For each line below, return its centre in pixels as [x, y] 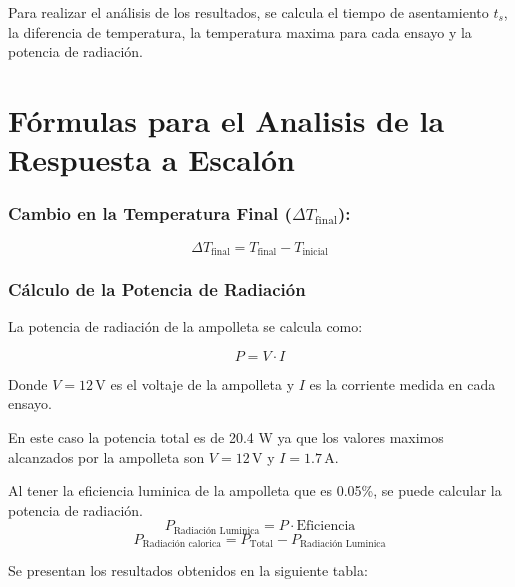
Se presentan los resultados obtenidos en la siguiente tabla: [188, 570]
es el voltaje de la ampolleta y [202, 383]
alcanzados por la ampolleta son [106, 456]
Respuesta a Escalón [151, 159]
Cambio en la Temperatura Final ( [150, 213]
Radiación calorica [182, 544]
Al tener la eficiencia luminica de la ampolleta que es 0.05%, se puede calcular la [255, 490]
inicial [315, 252]
